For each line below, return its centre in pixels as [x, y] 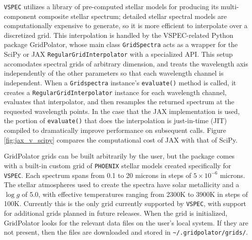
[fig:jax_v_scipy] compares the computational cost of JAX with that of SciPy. [121, 139]
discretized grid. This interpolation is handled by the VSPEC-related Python [119, 35]
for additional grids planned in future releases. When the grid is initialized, [116, 213]
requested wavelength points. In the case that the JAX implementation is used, [122, 111]
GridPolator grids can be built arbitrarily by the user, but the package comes [119, 156]
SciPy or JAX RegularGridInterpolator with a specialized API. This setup [118, 54]
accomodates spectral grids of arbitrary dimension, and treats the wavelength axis [126, 63]
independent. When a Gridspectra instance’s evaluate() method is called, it [120, 82]
